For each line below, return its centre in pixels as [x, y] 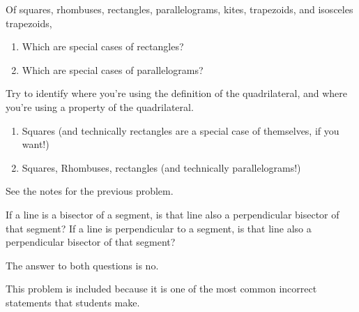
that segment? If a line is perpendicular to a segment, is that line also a [159, 228]
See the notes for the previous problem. [90, 191]
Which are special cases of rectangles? [103, 46]
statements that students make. [73, 302]
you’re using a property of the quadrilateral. [100, 106]
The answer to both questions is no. [82, 265]
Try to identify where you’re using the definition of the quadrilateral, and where [176, 93]
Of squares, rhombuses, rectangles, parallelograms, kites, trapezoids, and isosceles [179, 9]
